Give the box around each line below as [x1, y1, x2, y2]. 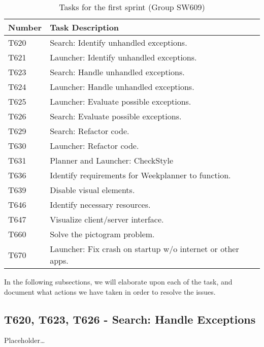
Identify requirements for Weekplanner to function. [50, 169, 231, 181]
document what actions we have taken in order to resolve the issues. [4, 286, 216, 297]
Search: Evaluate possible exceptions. [50, 110, 182, 122]
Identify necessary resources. [50, 199, 151, 210]
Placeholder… [4, 335, 45, 345]
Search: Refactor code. [50, 125, 129, 137]
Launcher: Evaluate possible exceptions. [50, 96, 191, 107]
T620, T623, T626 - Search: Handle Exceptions [4, 311, 256, 327]
